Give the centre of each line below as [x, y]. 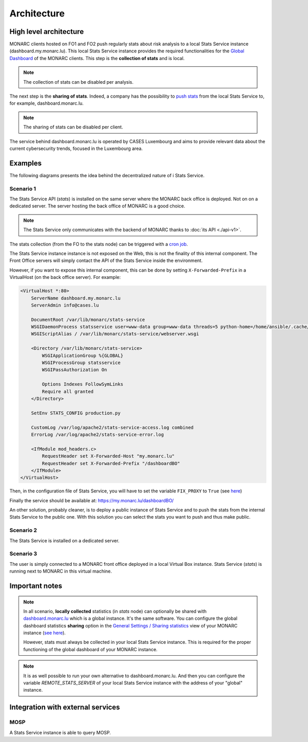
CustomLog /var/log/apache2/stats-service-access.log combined [112, 427]
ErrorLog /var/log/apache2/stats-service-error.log [98, 434]
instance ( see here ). [45, 633]
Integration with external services [65, 707]
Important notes [36, 586]
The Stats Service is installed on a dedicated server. [64, 540]
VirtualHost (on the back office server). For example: [65, 277]
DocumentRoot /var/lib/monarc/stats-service [88, 319]
